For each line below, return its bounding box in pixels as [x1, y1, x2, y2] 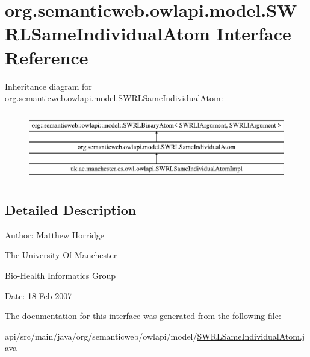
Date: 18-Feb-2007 [5, 289, 72, 302]
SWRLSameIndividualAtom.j [197, 329, 305, 342]
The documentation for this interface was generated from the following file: [5, 309, 281, 322]
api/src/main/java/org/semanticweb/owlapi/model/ [5, 329, 197, 342]
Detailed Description [5, 200, 137, 219]
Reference [5, 45, 88, 69]
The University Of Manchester [5, 249, 117, 261]
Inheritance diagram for [5, 79, 92, 92]
